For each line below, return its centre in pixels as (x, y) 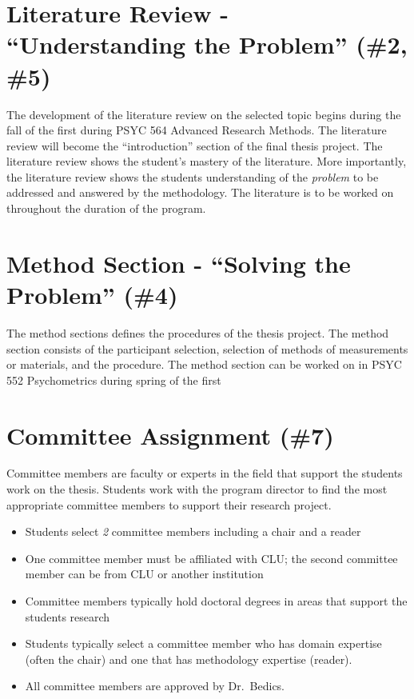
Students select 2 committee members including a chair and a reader (193, 531)
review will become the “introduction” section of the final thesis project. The (195, 145)
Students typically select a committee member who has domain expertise (203, 643)
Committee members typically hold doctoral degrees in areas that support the (216, 601)
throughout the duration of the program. (106, 208)
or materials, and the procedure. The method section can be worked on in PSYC (204, 364)
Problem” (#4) (92, 295)
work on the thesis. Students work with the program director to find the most (197, 489)
